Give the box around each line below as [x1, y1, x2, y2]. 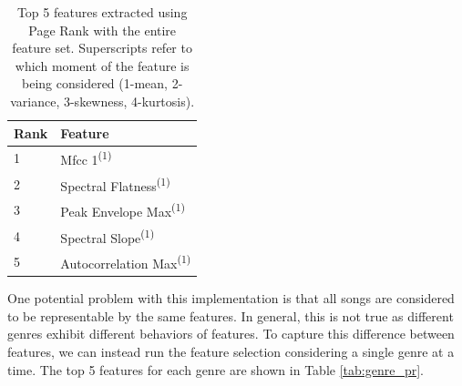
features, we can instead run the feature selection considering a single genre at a [7, 341, 455, 361]
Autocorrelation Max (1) [60, 251, 191, 273]
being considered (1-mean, [22, 74, 168, 93]
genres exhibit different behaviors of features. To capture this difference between [7, 324, 455, 343]
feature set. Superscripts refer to [12, 38, 192, 57]
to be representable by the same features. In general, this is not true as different [7, 306, 454, 325]
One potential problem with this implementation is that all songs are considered [7, 289, 455, 308]
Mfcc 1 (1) [60, 147, 112, 169]
